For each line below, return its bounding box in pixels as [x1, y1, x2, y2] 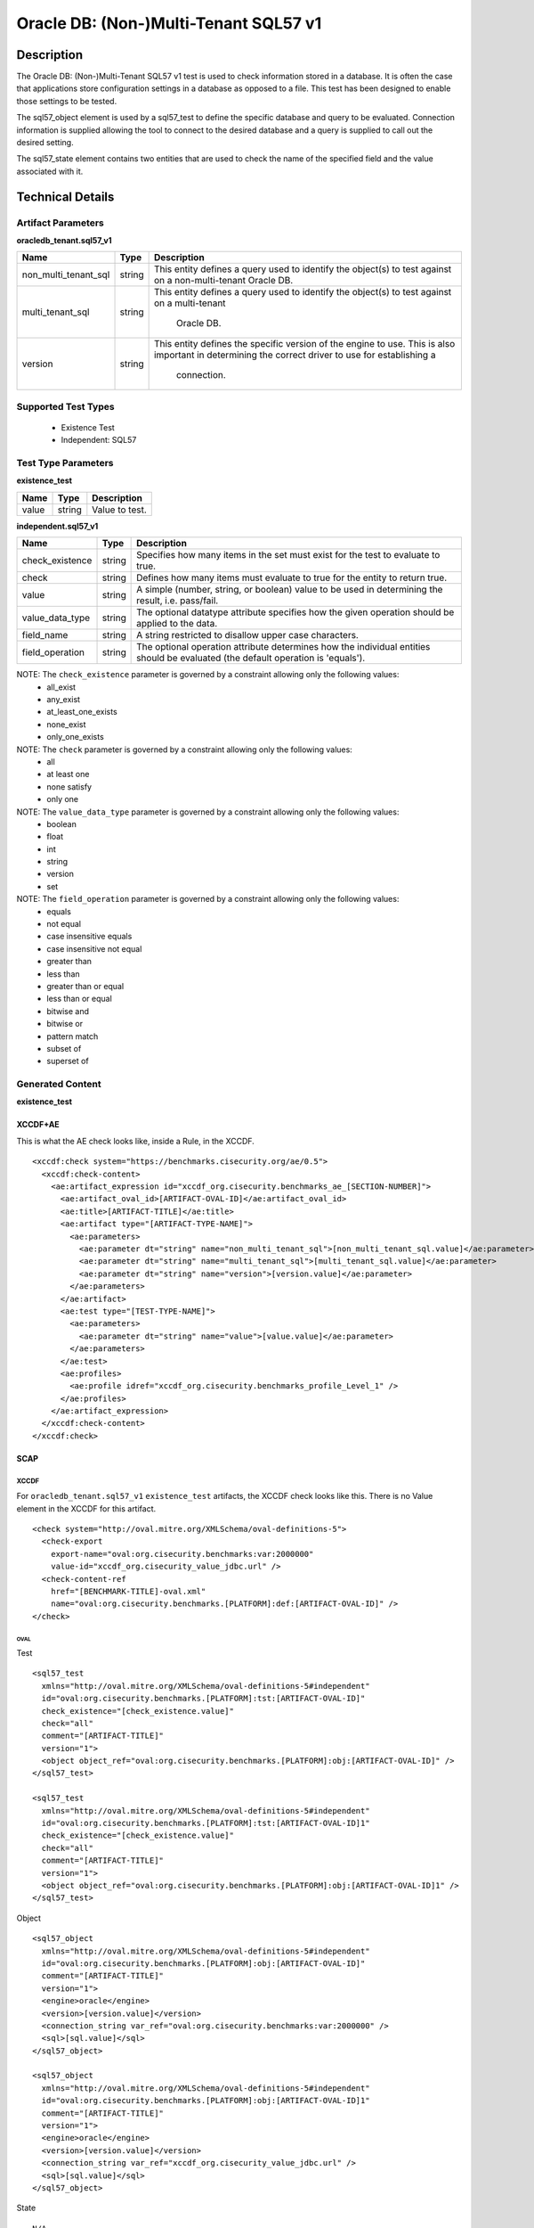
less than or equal [46, 994, 113, 1004]
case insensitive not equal [46, 943, 142, 954]
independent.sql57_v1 [16, 520, 99, 531]
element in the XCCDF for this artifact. [16, 1503, 157, 1514]
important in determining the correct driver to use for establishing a [153, 348, 436, 361]
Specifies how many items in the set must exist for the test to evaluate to [136, 549, 441, 561]
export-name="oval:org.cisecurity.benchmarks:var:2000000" [50, 1549, 314, 1559]
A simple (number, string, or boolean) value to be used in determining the [136, 584, 443, 596]
